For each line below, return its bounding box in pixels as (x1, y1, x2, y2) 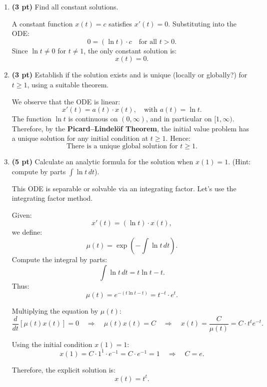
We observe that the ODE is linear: (11, 96, 120, 106)
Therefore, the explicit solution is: (11, 364, 115, 375)
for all (138, 38, 157, 45)
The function (11, 113, 51, 124)
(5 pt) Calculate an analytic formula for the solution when (11, 156, 193, 166)
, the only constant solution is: (83, 45, 177, 55)
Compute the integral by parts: (11, 254, 107, 264)
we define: (11, 227, 42, 237)
